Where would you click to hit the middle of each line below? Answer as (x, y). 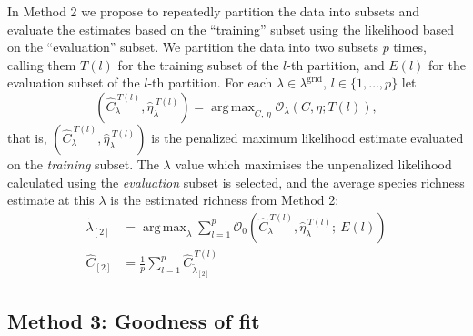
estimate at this (51, 200)
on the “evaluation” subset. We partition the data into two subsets (193, 47)
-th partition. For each (210, 82)
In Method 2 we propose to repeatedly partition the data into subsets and (214, 11)
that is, (27, 137)
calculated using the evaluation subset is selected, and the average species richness (236, 182)
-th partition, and (336, 64)
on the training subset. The (83, 163)
